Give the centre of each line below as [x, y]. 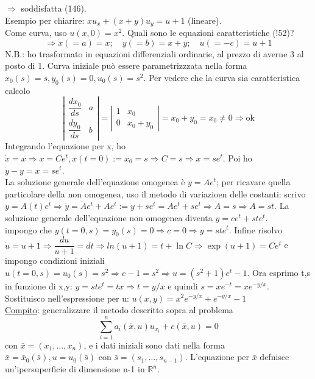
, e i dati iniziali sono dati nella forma [154, 345]
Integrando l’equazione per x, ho [65, 146]
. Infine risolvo [256, 229]
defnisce [274, 357]
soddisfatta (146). [54, 8]
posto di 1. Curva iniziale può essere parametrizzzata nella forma [126, 66]
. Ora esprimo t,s [279, 272]
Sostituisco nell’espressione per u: [67, 298]
